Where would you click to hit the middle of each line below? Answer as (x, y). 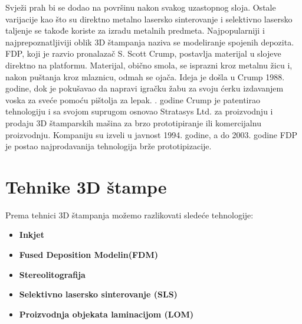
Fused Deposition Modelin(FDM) (88, 255)
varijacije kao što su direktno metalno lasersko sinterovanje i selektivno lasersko (149, 19)
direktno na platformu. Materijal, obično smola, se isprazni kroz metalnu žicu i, (149, 65)
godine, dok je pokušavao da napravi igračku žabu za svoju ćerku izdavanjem (145, 88)
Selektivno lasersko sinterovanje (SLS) (98, 294)
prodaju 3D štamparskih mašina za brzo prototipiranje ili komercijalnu (133, 122)
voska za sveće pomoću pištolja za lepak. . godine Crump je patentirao (133, 99)
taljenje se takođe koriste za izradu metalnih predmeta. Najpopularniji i (135, 30)
